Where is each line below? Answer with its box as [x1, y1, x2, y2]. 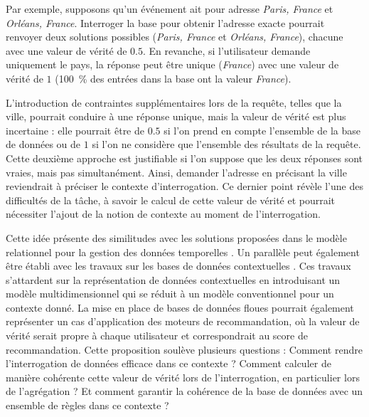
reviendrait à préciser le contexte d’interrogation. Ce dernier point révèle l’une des [6, 179, 363, 194]
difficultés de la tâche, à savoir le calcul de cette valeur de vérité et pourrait [6, 192, 336, 207]
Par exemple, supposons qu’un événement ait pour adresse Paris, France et [6, 1, 333, 16]
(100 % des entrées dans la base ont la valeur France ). [55, 70, 292, 85]
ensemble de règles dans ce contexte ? [6, 398, 169, 413]
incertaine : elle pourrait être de [6, 122, 144, 137]
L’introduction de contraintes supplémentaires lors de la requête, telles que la [6, 95, 342, 110]
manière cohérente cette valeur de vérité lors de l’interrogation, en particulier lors [6, 369, 360, 384]
